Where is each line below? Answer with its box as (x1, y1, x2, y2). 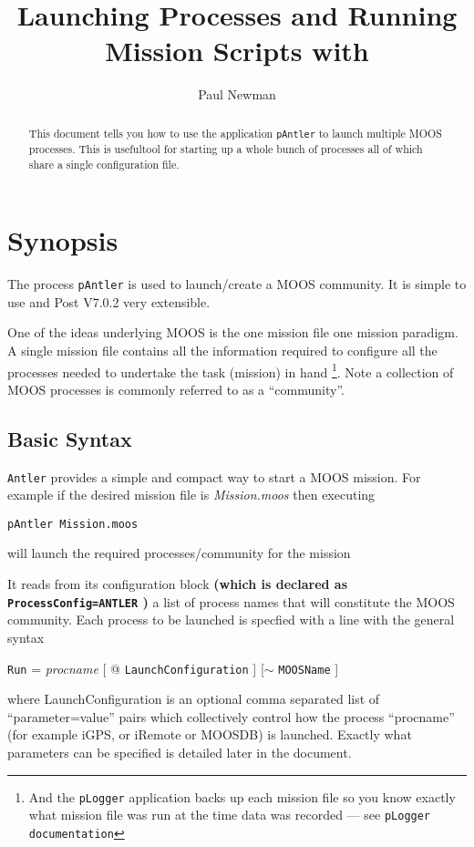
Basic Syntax (7, 424, 132, 452)
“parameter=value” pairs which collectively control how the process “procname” (7, 707, 455, 726)
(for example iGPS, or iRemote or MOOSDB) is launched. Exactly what (7, 725, 412, 744)
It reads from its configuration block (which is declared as (7, 574, 348, 594)
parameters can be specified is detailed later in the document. (7, 742, 352, 761)
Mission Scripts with (105, 32, 369, 69)
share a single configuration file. (28, 156, 180, 171)
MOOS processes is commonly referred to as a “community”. (7, 379, 345, 398)
